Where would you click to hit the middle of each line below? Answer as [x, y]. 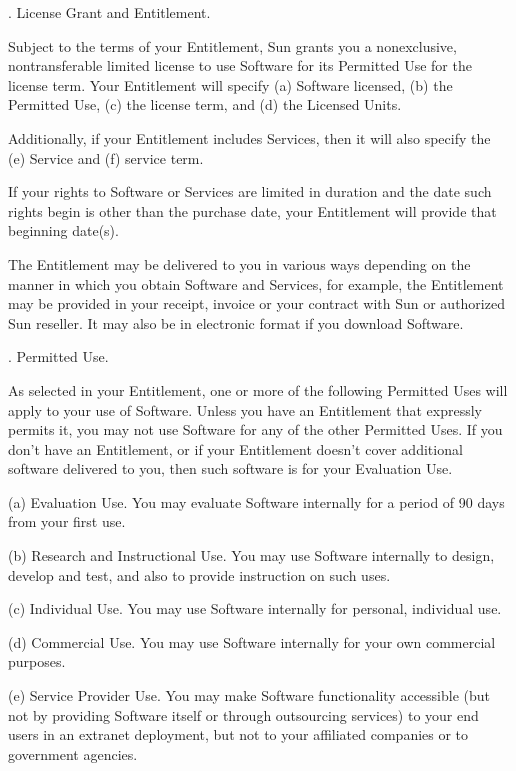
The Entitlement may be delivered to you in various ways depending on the [239, 263]
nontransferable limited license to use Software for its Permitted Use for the [240, 65]
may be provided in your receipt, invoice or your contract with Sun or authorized [256, 303]
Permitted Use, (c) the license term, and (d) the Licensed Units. [205, 104]
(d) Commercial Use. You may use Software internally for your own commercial [252, 641]
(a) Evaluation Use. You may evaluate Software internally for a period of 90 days [256, 501]
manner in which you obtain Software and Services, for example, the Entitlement [256, 283]
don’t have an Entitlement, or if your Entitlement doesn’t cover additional [235, 448]
